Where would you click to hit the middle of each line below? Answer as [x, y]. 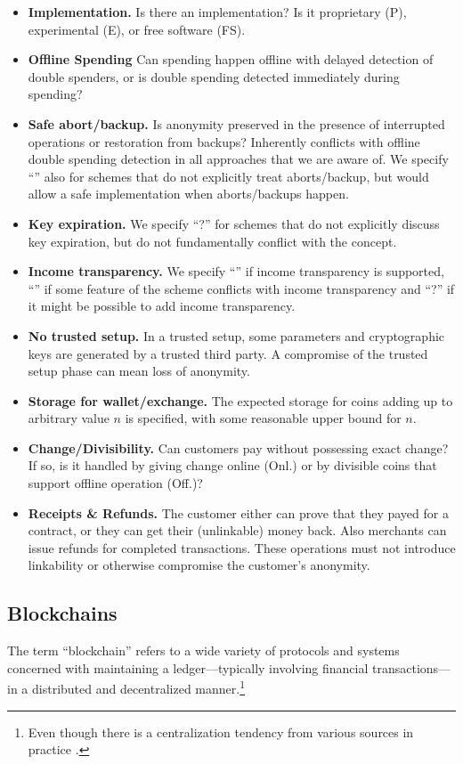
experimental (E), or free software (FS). [137, 29]
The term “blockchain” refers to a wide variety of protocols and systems [203, 650]
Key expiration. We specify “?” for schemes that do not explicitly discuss [234, 223]
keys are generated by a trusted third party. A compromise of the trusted [228, 353]
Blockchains [62, 613]
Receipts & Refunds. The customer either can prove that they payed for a [238, 512]
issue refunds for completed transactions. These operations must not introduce [242, 547]
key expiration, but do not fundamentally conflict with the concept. [212, 241]
